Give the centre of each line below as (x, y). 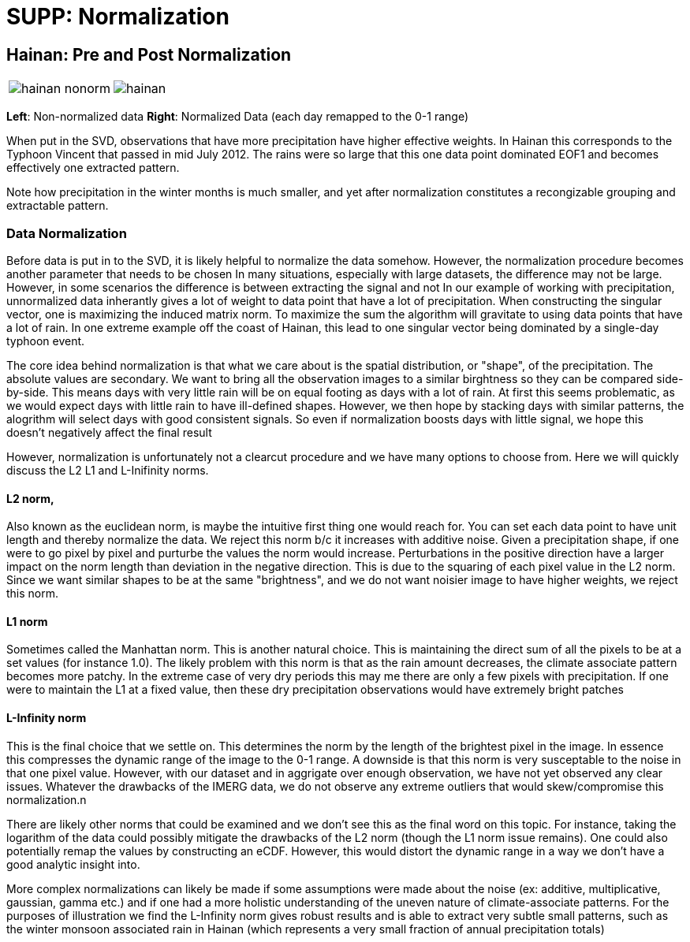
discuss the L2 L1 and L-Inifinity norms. (108, 470)
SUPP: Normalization (118, 17)
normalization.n (47, 799)
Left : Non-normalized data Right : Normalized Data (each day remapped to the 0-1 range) (238, 117)
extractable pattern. (58, 206)
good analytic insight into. (73, 864)
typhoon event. (46, 341)
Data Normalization (67, 233)
